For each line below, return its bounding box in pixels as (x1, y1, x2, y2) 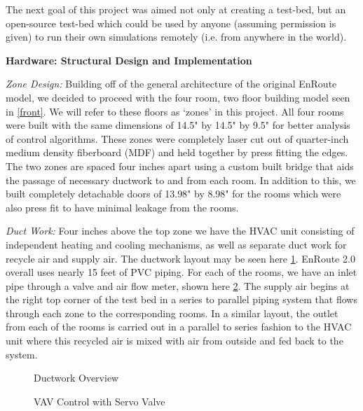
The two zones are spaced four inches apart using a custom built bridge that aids (6, 158, 354, 173)
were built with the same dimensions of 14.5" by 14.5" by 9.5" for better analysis (6, 118, 350, 132)
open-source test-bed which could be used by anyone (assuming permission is (6, 15, 336, 30)
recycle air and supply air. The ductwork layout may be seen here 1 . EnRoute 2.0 (6, 251, 355, 265)
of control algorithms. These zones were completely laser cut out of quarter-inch (6, 131, 349, 146)
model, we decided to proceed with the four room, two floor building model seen (6, 90, 350, 104)
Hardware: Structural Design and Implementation (6, 53, 252, 67)
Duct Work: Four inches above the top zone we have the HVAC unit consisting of (6, 223, 355, 238)
